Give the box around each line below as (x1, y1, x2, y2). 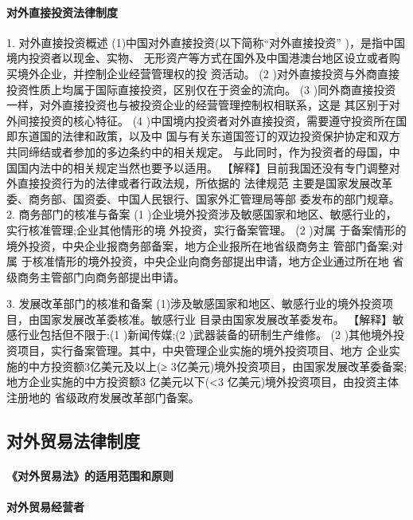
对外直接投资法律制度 (6, 3, 118, 20)
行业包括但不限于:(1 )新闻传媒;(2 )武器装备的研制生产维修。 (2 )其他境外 (17, 326, 394, 343)
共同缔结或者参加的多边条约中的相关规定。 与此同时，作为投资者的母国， (6, 143, 389, 160)
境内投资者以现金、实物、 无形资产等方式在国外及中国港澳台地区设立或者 (6, 49, 389, 66)
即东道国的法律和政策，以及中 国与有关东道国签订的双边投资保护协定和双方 (6, 128, 400, 144)
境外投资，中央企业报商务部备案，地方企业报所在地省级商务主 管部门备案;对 (6, 237, 403, 254)
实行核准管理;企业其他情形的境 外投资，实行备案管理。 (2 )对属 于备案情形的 (6, 221, 407, 238)
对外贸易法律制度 (6, 427, 140, 452)
